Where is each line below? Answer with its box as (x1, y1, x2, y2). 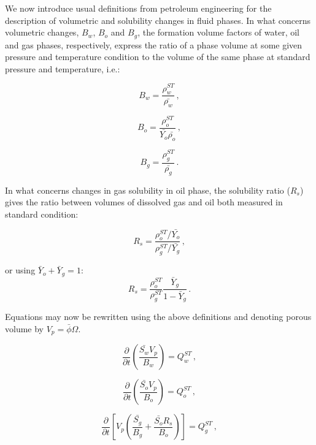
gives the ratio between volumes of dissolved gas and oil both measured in (5, 196, 283, 208)
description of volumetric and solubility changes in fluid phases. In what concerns (5, 13, 310, 26)
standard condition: (5, 207, 79, 220)
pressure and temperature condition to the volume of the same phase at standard (5, 50, 310, 63)
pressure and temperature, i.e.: (5, 62, 120, 75)
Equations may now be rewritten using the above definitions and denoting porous (5, 310, 312, 323)
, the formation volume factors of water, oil (137, 26, 299, 39)
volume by (5, 322, 44, 335)
